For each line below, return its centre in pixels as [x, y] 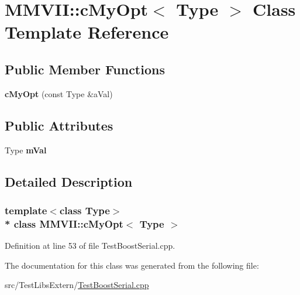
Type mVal [26, 150]
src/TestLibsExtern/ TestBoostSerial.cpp [77, 285]
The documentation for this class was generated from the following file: [132, 265]
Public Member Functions [85, 69]
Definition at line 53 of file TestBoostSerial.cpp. [90, 246]
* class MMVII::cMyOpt [64, 223]
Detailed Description [69, 181]
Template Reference [87, 32]
